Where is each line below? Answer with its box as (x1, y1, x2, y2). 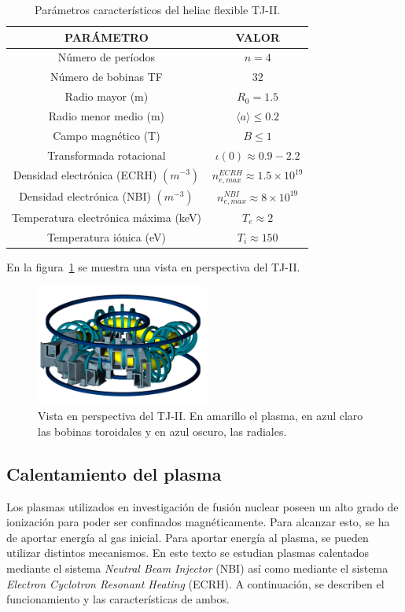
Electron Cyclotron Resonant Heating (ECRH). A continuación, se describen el (6, 575, 385, 592)
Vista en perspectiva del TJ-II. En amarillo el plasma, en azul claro (38, 407, 363, 424)
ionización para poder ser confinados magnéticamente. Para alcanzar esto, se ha (6, 514, 390, 530)
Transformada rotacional (47, 146, 166, 163)
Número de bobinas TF (50, 68, 163, 85)
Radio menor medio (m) (48, 107, 165, 124)
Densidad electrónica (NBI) (19, 187, 151, 204)
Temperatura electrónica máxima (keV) (12, 209, 201, 225)
